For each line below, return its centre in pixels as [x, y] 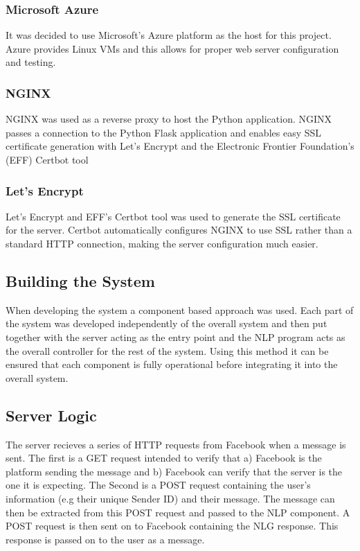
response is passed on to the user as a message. [105, 539]
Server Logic [51, 415]
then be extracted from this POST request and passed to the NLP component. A [178, 512]
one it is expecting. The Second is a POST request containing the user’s [158, 485]
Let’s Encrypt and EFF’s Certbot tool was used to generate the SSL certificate [173, 216]
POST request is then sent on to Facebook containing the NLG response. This [172, 526]
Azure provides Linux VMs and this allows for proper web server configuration [172, 48]
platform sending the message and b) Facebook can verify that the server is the [174, 471]
